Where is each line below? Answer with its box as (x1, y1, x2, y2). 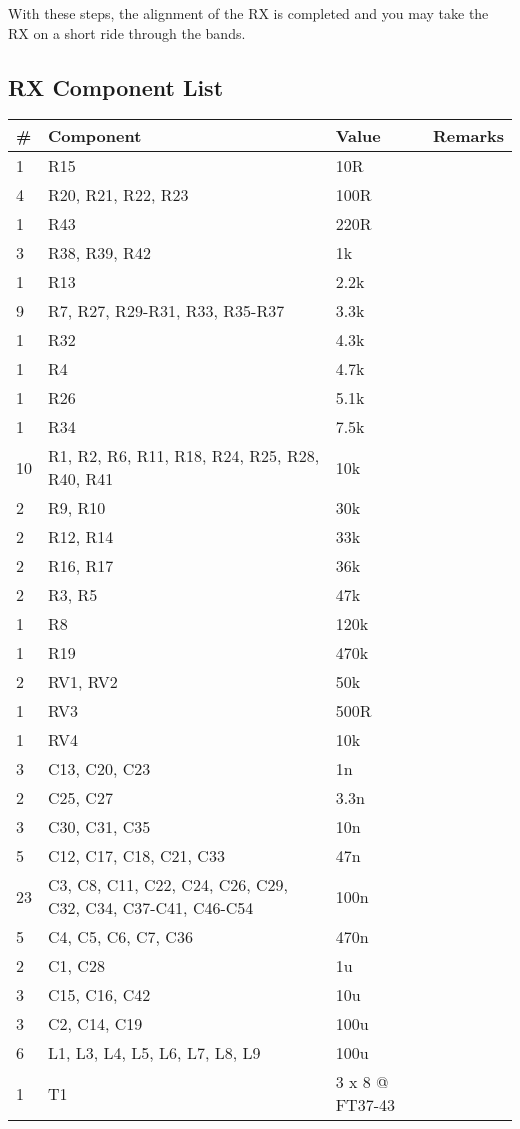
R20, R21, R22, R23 (48, 183, 189, 207)
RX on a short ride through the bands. (8, 22, 246, 43)
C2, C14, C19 (48, 1012, 143, 1036)
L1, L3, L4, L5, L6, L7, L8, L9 (48, 1041, 261, 1065)
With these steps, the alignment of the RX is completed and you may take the (8, 3, 489, 23)
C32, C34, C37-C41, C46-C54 (48, 896, 254, 920)
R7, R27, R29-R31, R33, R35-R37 (48, 299, 285, 323)
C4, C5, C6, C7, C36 (48, 925, 193, 949)
